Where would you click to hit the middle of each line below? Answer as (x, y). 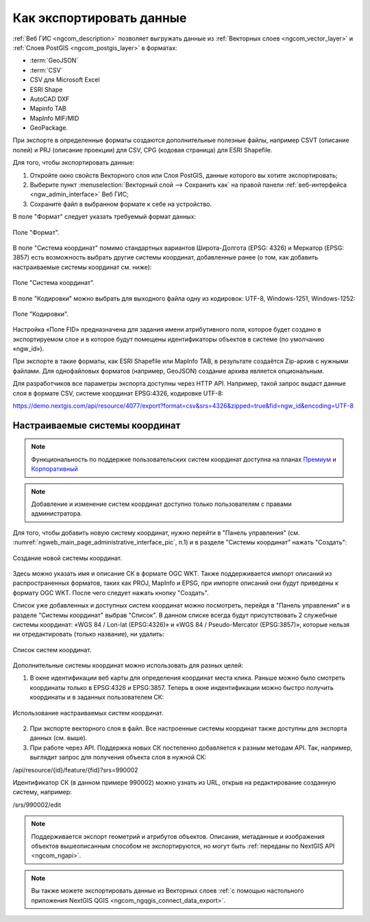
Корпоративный (54, 469)
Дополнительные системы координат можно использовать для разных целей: (128, 665)
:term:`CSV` (46, 70)
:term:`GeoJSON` (54, 60)
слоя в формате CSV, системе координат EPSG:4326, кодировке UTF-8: (118, 393)
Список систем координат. (52, 649)
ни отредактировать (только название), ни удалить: (88, 634)
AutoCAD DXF (50, 99)
